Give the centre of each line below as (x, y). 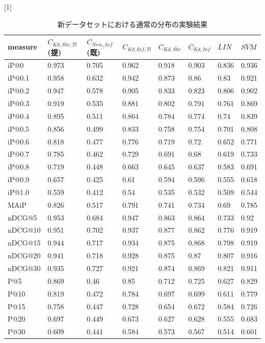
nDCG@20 (24, 255)
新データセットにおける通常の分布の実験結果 (132, 24)
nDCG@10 (24, 230)
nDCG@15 (24, 243)
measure (22, 47)
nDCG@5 (22, 217)
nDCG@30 (24, 268)
